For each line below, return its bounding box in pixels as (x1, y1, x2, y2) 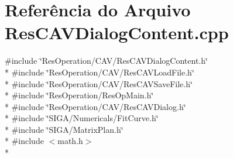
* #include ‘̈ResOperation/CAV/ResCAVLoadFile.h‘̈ (5, 66, 194, 78)
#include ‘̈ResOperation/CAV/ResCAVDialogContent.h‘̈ (5, 54, 208, 67)
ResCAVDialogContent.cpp (5, 20, 229, 44)
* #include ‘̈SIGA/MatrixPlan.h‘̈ (5, 123, 124, 135)
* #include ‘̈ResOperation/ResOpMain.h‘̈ (5, 89, 154, 101)
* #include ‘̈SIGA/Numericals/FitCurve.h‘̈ (5, 112, 159, 124)
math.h (57, 135, 83, 147)
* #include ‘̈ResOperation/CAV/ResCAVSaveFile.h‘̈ (5, 77, 193, 90)
